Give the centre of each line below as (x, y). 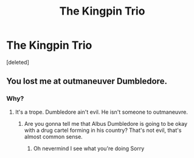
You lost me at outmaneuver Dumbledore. (87, 81)
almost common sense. (54, 136)
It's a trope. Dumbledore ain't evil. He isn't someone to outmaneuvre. (102, 112)
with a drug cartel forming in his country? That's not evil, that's (103, 130)
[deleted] (18, 62)
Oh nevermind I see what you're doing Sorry (89, 148)
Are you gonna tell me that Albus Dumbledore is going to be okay (106, 123)
